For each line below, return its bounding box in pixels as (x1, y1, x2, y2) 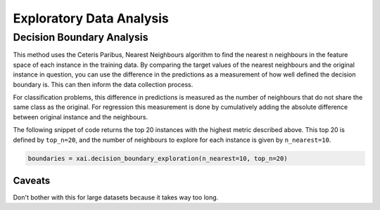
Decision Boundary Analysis (13, 31, 148, 44)
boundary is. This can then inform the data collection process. (13, 80, 194, 88)
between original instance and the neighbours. (13, 112, 148, 121)
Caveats (13, 174, 51, 186)
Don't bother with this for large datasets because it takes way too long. (13, 193, 219, 202)
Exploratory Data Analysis (13, 11, 169, 26)
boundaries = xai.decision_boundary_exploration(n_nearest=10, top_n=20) (27, 155, 288, 162)
